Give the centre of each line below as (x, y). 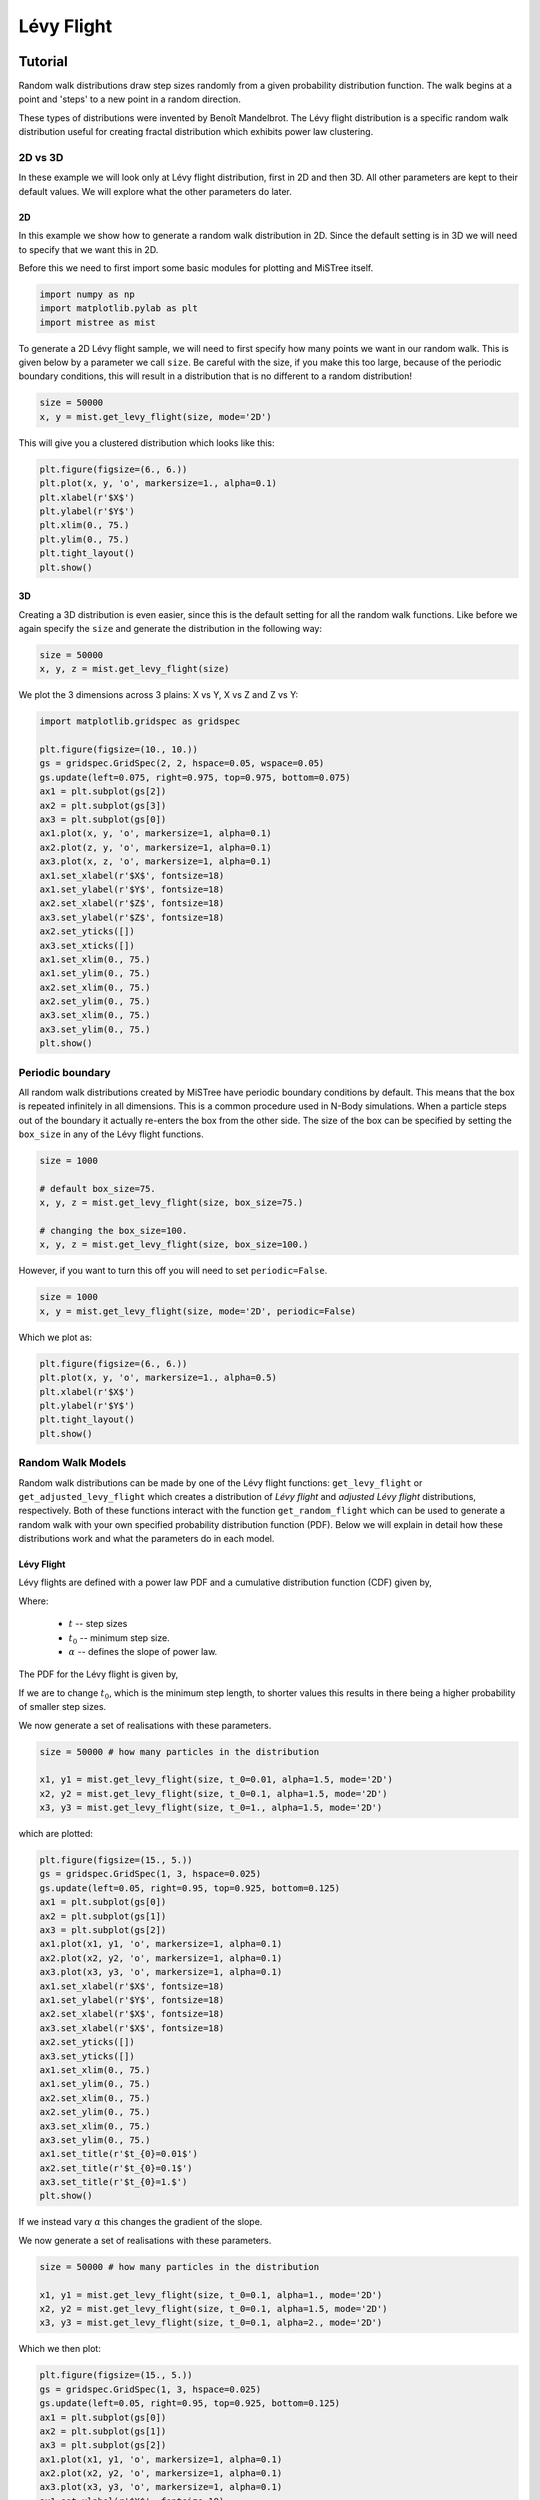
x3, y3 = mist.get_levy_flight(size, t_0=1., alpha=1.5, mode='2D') (211, 1808)
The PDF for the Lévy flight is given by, (98, 1674)
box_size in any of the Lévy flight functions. (111, 1134)
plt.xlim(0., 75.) (84, 525)
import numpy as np (87, 294)
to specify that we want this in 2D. (88, 249)
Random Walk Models (72, 1463)
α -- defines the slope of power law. (143, 1652)
